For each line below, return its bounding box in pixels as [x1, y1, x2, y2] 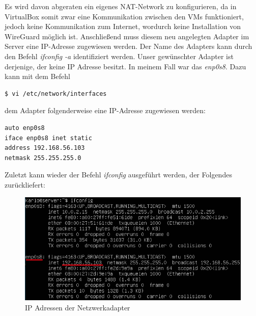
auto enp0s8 [5, 124, 45, 131]
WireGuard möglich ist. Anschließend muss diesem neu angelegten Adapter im [5, 31, 249, 41]
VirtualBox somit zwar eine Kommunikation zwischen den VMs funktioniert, [5, 11, 244, 21]
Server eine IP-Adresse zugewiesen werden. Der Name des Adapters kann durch [5, 41, 252, 51]
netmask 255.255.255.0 [5, 154, 81, 162]
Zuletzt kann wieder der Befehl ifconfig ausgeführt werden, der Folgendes [5, 169, 232, 180]
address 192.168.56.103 [5, 144, 85, 152]
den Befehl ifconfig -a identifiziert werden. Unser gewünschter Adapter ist [5, 50, 234, 61]
